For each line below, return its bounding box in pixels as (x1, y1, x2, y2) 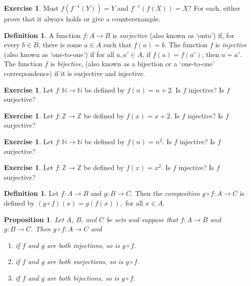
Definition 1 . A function (4, 30, 81, 40)
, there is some (38, 39, 82, 50)
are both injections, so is (47, 240, 120, 250)
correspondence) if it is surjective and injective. (4, 68, 145, 78)
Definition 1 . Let (4, 188, 59, 198)
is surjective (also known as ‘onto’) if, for (112, 30, 234, 40)
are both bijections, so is (47, 272, 119, 283)
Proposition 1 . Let (4, 214, 64, 224)
